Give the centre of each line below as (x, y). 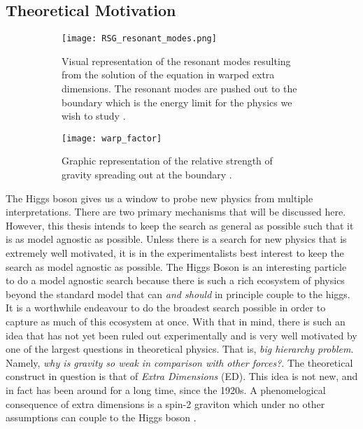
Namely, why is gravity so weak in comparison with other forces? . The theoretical (179, 362)
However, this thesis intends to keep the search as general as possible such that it (180, 225)
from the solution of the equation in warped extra (168, 75)
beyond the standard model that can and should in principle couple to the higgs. (178, 294)
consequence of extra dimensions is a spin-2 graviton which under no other (165, 403)
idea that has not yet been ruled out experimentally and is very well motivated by (181, 335)
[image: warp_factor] (112, 138)
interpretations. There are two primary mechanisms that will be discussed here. (176, 212)
